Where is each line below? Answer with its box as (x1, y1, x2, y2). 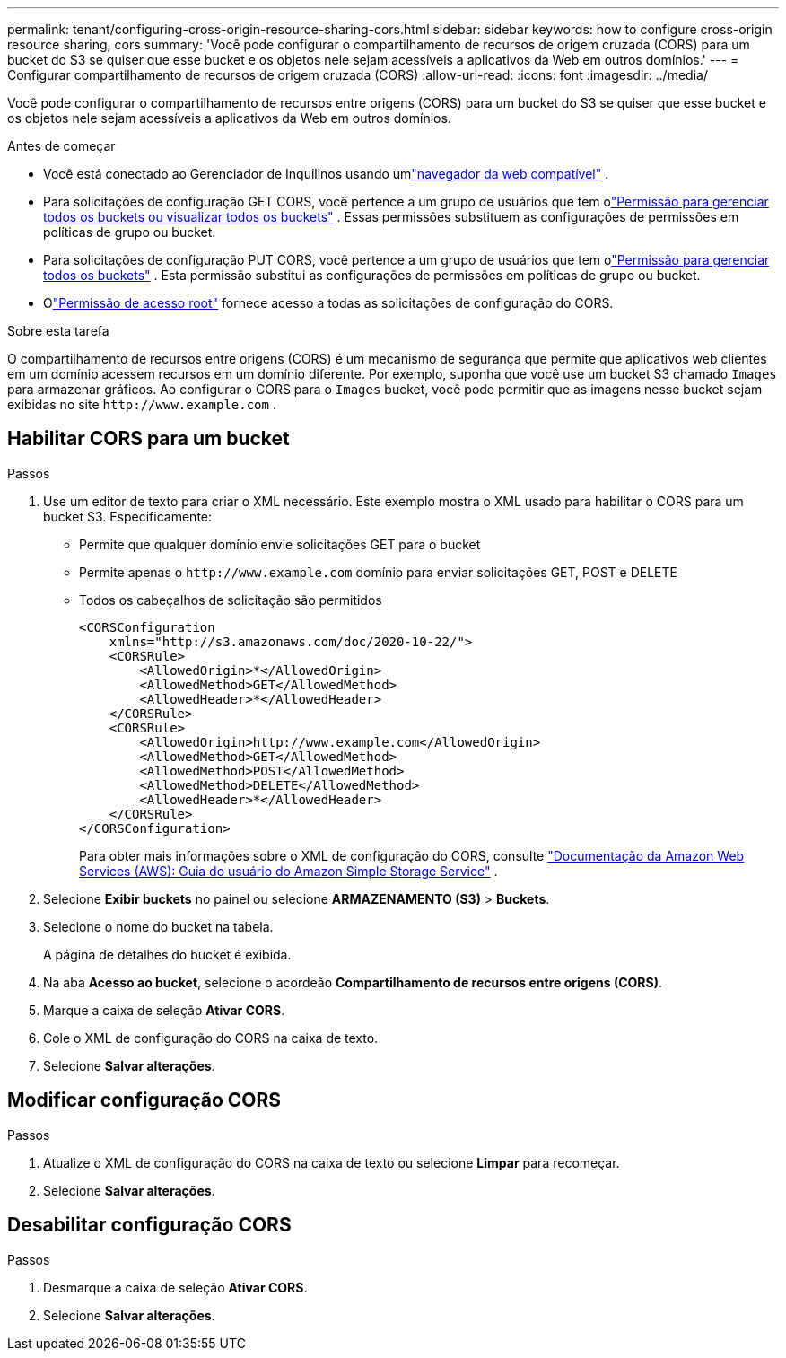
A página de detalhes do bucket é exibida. (43, 946, 292, 962)
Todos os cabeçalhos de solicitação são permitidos (79, 591, 382, 608)
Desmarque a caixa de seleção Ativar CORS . (43, 1279, 308, 1295)
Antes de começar (7, 138, 116, 153)
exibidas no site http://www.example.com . (7, 397, 276, 412)
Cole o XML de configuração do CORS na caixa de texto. (43, 1029, 379, 1046)
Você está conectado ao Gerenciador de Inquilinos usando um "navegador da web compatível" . (43, 166, 609, 181)
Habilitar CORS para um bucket (7, 427, 290, 451)
